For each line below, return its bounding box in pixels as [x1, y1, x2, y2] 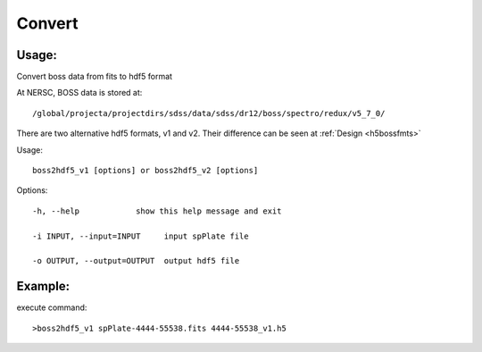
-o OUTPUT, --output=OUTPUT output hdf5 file [32, 256, 240, 266]
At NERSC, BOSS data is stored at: [16, 88, 143, 98]
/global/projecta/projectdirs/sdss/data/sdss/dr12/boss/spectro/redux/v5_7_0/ [32, 108, 386, 118]
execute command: [16, 302, 87, 313]
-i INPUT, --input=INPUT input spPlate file [32, 230, 249, 241]
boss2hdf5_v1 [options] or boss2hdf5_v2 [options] [32, 165, 259, 176]
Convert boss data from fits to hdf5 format [16, 71, 173, 82]
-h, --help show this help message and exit [32, 205, 282, 216]
